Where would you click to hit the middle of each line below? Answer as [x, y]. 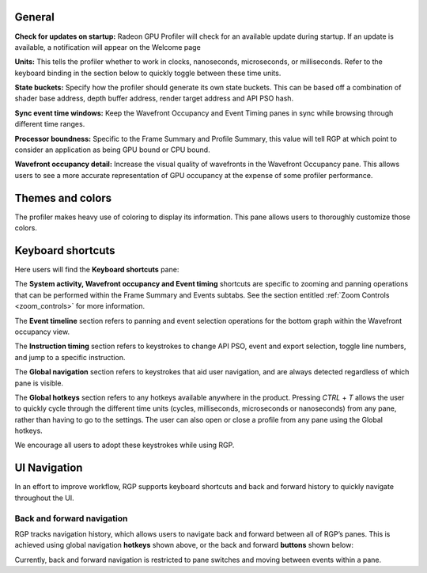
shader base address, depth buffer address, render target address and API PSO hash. [154, 98]
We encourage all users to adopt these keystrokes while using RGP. [125, 445]
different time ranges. [50, 124]
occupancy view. [42, 332]
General [35, 17]
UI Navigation [49, 468]
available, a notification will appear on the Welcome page [108, 47]
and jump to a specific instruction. [70, 357]
